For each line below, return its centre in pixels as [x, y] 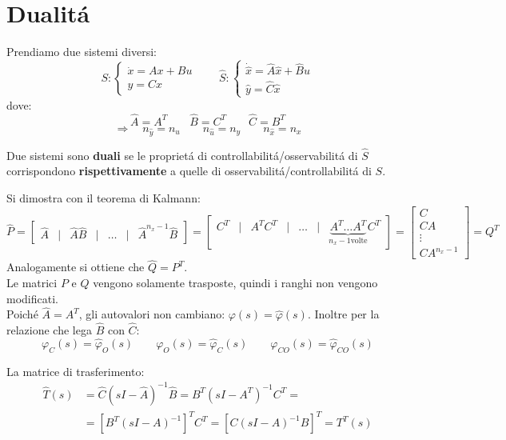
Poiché [22, 314]
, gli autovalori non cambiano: [152, 314]
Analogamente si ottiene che [76, 267]
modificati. [32, 298]
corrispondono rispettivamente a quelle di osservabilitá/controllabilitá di [189, 171]
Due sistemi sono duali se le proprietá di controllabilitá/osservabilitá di [182, 155]
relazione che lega [49, 330]
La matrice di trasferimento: [76, 371]
